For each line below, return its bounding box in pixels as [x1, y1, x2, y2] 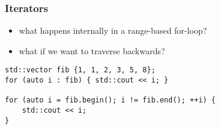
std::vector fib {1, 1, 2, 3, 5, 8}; [5, 66, 156, 75]
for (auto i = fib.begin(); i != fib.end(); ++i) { [5, 96, 216, 105]
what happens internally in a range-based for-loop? [19, 24, 207, 37]
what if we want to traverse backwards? [19, 44, 165, 57]
